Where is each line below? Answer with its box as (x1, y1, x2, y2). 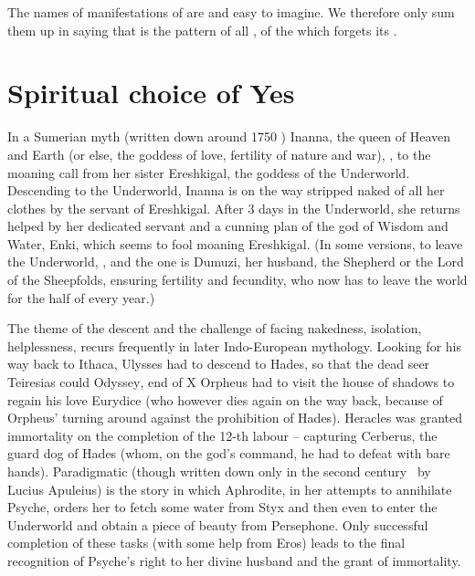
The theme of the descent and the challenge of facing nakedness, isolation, (7, 319, 422, 338)
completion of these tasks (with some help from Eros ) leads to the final (7, 533, 406, 552)
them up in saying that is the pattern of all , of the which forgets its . (7, 20, 397, 39)
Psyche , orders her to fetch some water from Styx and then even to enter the (7, 497, 438, 517)
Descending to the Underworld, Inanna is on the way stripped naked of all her (7, 181, 445, 200)
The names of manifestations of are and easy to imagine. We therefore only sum (7, 3, 455, 21)
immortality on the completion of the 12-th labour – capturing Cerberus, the (7, 425, 438, 445)
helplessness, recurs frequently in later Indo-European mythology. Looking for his (7, 336, 461, 355)
